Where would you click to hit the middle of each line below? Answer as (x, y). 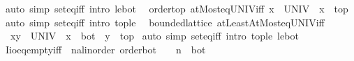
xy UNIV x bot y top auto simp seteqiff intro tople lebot (154, 36)
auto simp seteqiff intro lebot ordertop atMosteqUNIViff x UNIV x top (177, 8)
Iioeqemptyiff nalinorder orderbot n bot (105, 49)
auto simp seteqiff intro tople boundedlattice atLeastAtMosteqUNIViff (165, 22)
